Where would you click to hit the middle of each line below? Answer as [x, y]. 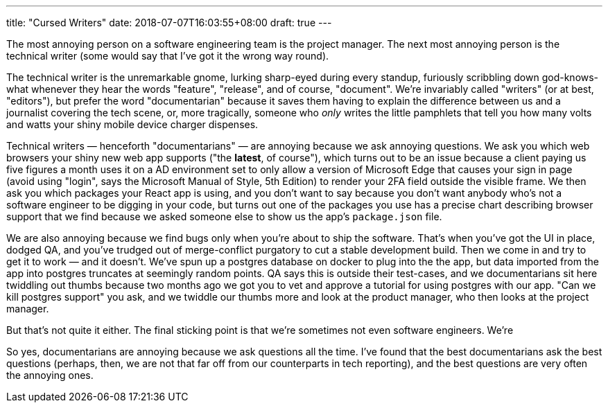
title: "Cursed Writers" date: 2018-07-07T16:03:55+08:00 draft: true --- [169, 23]
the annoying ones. [50, 375]
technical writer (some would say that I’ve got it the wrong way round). [168, 56]
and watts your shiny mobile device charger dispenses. [132, 124]
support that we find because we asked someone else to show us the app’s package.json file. [224, 216]
